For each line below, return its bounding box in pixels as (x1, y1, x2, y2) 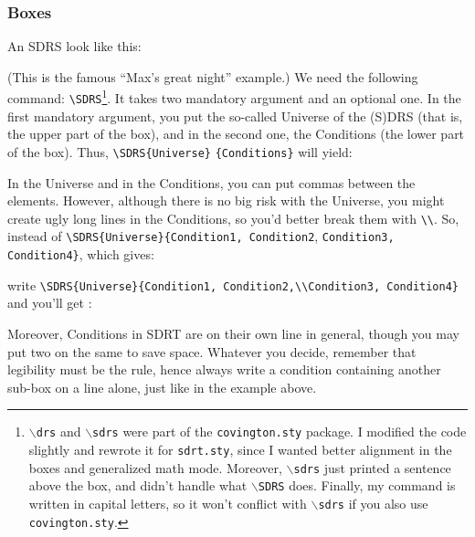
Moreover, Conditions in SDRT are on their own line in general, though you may (7, 323, 459, 342)
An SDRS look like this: (7, 37, 142, 56)
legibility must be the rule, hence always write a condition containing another (7, 360, 441, 379)
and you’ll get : (7, 293, 92, 312)
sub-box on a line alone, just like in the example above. (7, 377, 317, 396)
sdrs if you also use (318, 493, 428, 512)
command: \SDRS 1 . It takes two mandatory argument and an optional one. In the (7, 86, 461, 108)
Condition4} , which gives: (7, 245, 154, 264)
